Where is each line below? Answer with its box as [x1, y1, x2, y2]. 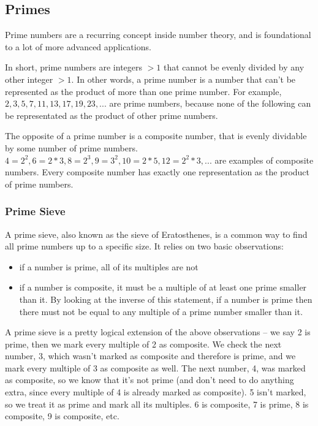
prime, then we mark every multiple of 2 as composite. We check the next [5, 337, 282, 350]
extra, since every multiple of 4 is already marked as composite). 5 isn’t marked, [5, 386, 306, 398]
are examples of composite [214, 153, 314, 166]
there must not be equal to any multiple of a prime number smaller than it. [19, 305, 303, 318]
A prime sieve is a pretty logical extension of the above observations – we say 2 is [5, 325, 311, 338]
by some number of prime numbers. [5, 141, 138, 154]
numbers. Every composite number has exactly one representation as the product [5, 165, 310, 178]
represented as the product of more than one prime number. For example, [5, 85, 282, 97]
